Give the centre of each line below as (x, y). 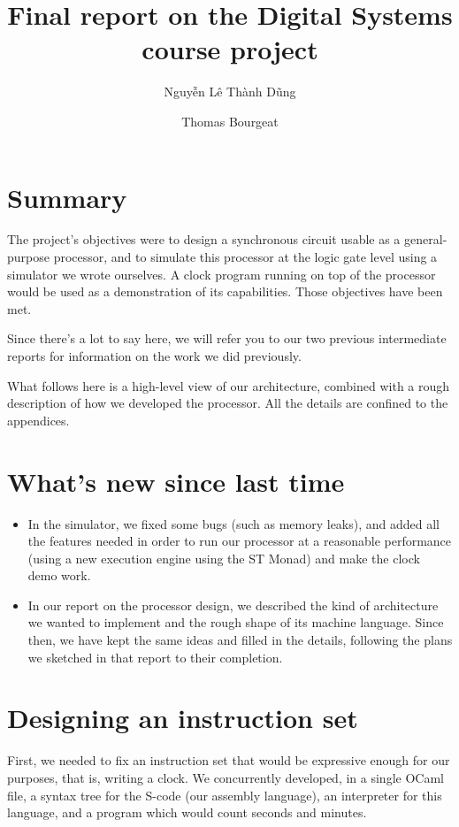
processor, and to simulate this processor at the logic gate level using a (245, 257)
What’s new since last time (176, 481)
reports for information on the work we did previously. (154, 356)
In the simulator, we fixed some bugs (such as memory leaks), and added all (234, 523)
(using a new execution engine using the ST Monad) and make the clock (224, 558)
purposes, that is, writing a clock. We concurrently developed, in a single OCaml (226, 777)
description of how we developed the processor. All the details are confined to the (228, 403)
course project (230, 49)
